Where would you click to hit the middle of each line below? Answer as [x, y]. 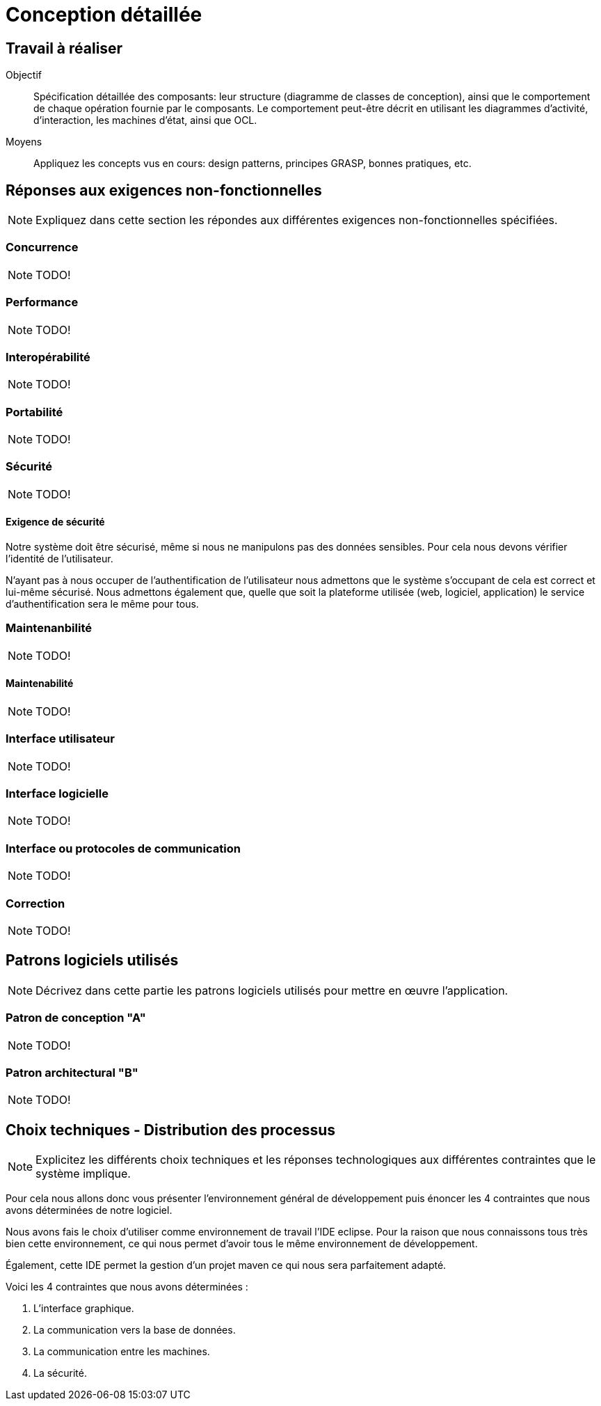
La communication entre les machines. [122, 1352]
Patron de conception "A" [76, 1018]
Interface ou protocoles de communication [123, 848]
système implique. [83, 1174]
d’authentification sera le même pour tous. [102, 603]
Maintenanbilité [49, 628]
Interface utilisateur [60, 739]
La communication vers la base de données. [135, 1330]
